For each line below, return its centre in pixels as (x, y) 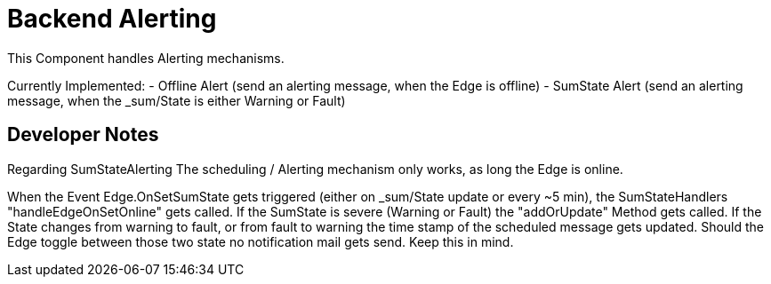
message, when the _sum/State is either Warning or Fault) (177, 100)
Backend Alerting (112, 19)
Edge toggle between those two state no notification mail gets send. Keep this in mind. (261, 241)
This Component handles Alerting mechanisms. (146, 58)
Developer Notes (83, 135)
